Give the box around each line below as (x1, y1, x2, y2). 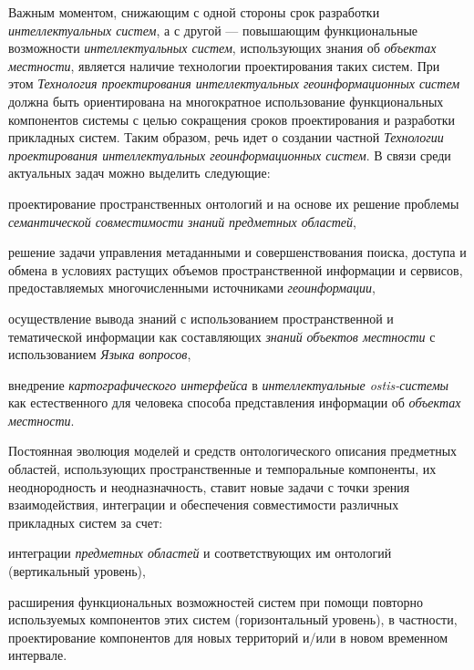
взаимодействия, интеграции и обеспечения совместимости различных (8, 495, 399, 514)
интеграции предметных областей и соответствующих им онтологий (8, 543, 392, 562)
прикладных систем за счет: (8, 512, 163, 531)
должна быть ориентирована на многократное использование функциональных (8, 91, 444, 110)
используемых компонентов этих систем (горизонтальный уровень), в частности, (8, 610, 458, 629)
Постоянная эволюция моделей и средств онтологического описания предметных (8, 441, 458, 460)
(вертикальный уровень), (8, 562, 146, 581)
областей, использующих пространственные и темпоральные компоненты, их (8, 459, 437, 479)
